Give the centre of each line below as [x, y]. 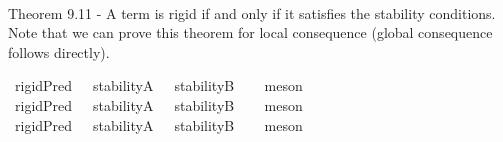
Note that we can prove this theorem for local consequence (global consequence [250, 32]
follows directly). [59, 51]
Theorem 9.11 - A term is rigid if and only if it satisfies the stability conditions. [252, 12]
